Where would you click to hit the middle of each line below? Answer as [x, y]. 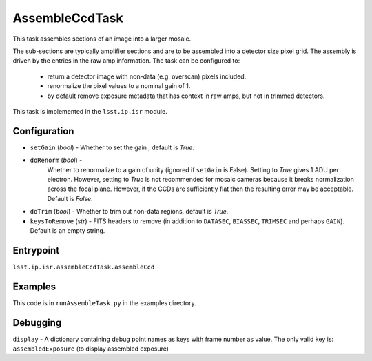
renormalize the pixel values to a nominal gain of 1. [119, 86]
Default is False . [70, 198]
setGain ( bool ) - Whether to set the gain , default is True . [112, 147]
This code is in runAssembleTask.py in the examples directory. [104, 302]
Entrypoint [36, 250]
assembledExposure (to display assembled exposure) [91, 349]
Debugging [37, 323]
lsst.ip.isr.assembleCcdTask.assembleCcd [84, 267]
